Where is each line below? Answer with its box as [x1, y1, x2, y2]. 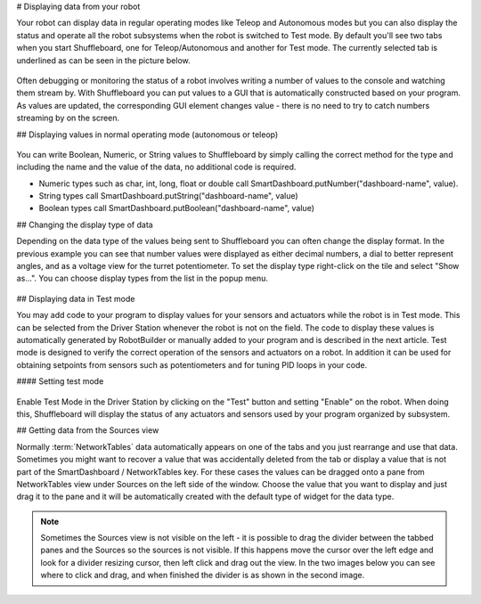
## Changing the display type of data [16, 219, 153, 230]
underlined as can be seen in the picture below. [16, 54, 191, 66]
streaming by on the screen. [16, 112, 120, 124]
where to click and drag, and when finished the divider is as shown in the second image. [40, 570, 365, 581]
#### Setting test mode [16, 376, 104, 387]
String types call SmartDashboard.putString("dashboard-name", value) [38, 191, 298, 201]
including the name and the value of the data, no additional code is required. [16, 161, 297, 173]
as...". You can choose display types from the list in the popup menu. [16, 273, 269, 284]
